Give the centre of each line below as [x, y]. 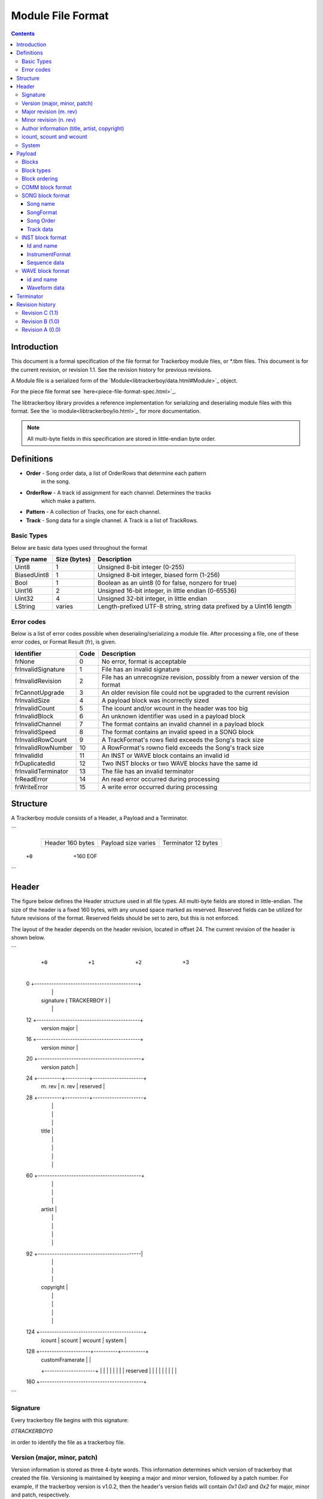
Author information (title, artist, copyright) [73, 128]
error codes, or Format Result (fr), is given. [64, 642]
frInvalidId [29, 755]
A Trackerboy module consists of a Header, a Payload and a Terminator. [100, 818]
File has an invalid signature [141, 669]
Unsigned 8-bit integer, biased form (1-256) [159, 575]
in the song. [56, 481]
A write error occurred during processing [160, 787]
